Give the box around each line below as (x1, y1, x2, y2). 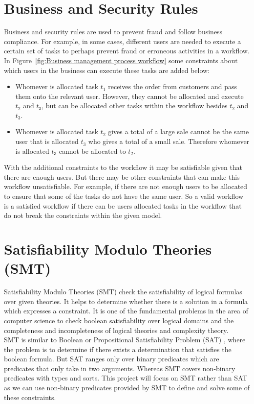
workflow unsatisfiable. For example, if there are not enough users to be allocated (4, 181, 248, 191)
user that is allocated (15, 136, 79, 146)
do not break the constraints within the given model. (4, 210, 162, 220)
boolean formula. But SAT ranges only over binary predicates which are (4, 354, 219, 364)
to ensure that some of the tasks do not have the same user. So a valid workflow (4, 191, 244, 201)
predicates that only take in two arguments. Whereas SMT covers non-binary (4, 363, 235, 373)
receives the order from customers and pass (108, 81, 237, 92)
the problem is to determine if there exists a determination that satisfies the (4, 344, 232, 354)
